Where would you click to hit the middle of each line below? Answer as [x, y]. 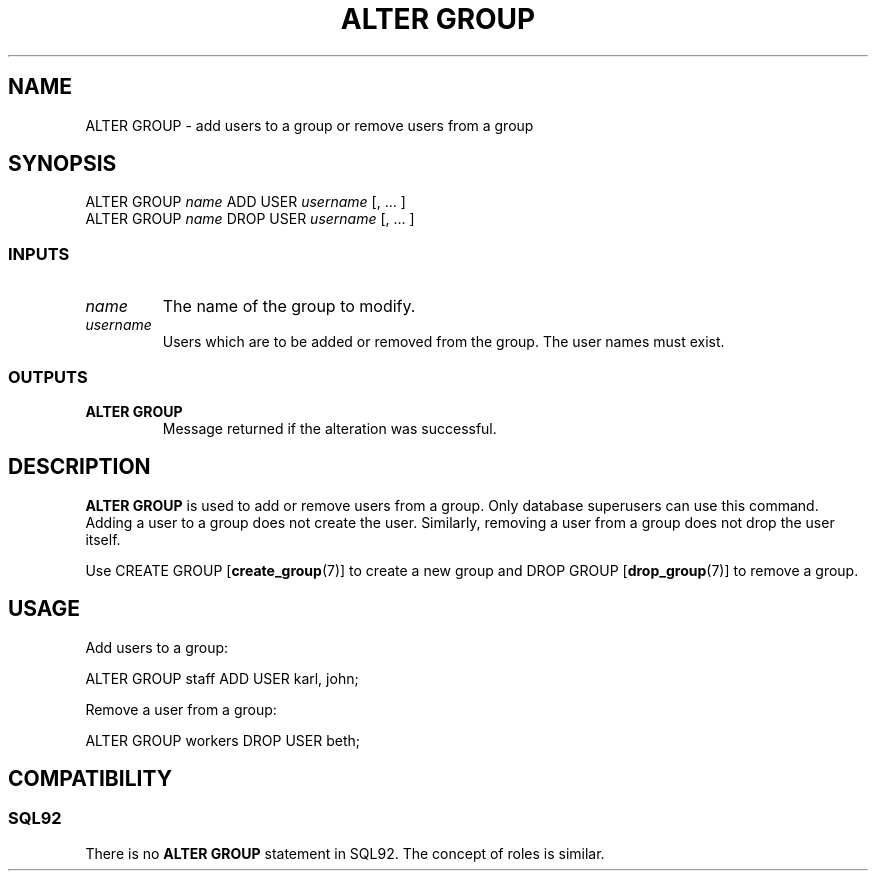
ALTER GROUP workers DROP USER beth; [222, 740]
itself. [103, 539]
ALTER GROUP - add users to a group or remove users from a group [309, 125]
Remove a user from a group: [181, 709]
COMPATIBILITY [90, 779]
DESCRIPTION [79, 467]
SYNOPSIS [62, 164]
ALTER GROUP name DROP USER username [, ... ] [250, 219]
